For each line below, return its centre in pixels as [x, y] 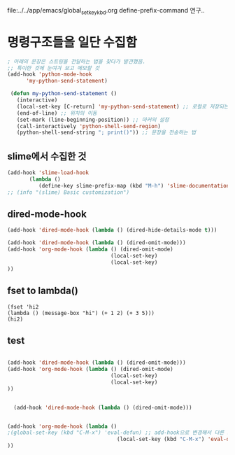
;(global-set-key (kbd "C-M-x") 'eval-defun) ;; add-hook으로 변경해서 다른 [116, 433]
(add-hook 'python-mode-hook [50, 75]
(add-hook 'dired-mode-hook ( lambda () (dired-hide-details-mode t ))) [112, 230]
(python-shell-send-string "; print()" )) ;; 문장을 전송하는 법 [106, 133]
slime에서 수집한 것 [47, 156]
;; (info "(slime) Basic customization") [69, 192]
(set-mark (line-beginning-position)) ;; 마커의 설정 [93, 120]
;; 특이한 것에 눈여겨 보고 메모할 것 [54, 68]
